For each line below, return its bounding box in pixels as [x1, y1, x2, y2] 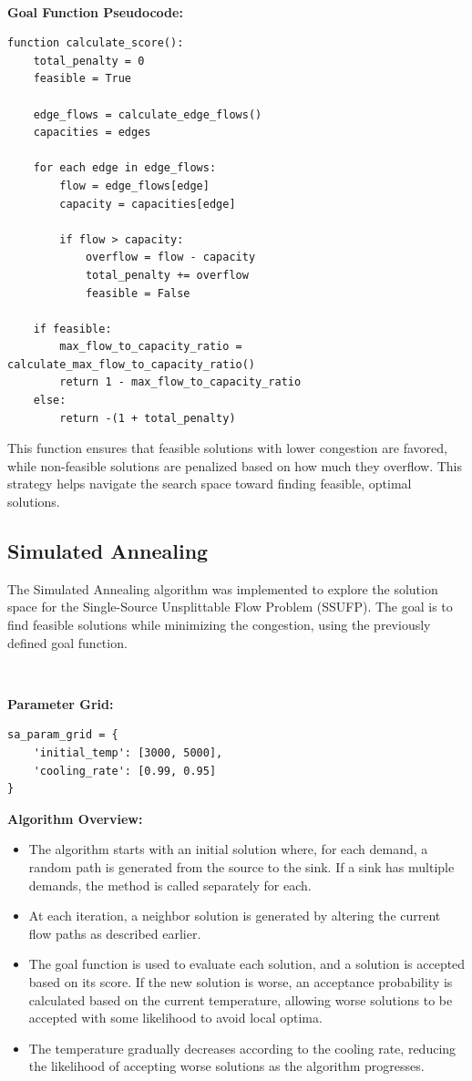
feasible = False [85, 286, 190, 300]
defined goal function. [7, 633, 128, 652]
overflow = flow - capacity [85, 251, 256, 264]
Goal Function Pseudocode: [7, 2, 183, 21]
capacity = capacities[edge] [59, 197, 236, 211]
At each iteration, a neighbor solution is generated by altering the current [28, 906, 441, 925]
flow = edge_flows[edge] [59, 179, 210, 192]
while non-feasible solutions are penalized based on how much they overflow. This [7, 456, 462, 475]
